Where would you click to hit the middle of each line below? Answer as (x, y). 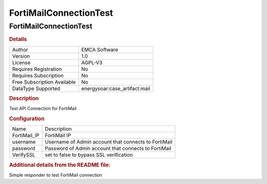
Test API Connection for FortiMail (43, 109)
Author (20, 49)
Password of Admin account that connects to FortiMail (108, 148)
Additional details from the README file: (60, 165)
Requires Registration (37, 69)
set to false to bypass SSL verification (89, 155)
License (21, 63)
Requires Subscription (38, 75)
